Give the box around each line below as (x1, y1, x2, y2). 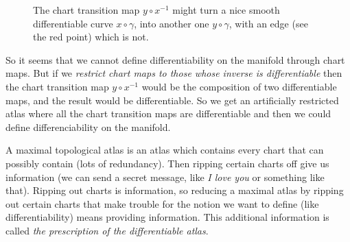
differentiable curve (33, 16, 113, 30)
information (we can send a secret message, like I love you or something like (5, 169, 325, 184)
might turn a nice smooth (172, 3, 280, 16)
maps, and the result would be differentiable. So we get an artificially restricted (5, 93, 339, 107)
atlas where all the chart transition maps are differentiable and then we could (5, 106, 331, 121)
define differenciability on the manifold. (5, 119, 171, 134)
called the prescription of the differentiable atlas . (5, 223, 209, 237)
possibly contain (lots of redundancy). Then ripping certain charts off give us (5, 156, 329, 170)
